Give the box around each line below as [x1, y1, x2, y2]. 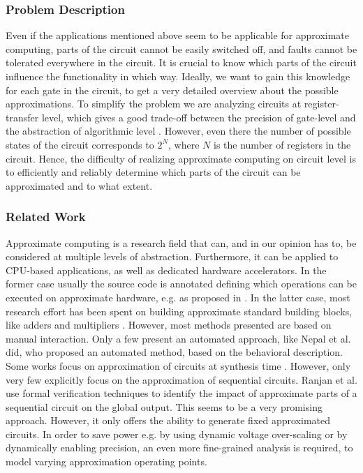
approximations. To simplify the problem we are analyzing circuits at [6, 96, 302, 111]
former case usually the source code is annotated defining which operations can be [6, 276, 357, 291]
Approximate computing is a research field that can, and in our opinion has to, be [6, 235, 357, 250]
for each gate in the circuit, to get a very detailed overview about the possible [6, 82, 339, 97]
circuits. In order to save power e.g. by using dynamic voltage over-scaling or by [6, 426, 348, 441]
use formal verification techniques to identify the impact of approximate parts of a [6, 386, 357, 400]
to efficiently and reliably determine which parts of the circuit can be [6, 165, 301, 179]
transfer [6, 110, 39, 124]
